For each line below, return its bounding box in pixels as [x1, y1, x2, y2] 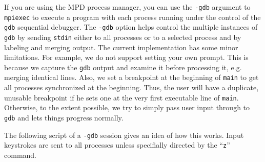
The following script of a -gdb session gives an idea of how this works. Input [4, 129, 244, 140]
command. [4, 149, 36, 160]
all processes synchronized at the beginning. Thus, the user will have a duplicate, [4, 82, 259, 93]
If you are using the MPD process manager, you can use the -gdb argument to [4, 2, 251, 12]
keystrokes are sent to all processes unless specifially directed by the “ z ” [4, 139, 230, 150]
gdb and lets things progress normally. [4, 112, 124, 123]
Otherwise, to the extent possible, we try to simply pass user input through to [4, 102, 250, 113]
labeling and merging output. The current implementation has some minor [4, 42, 238, 52]
